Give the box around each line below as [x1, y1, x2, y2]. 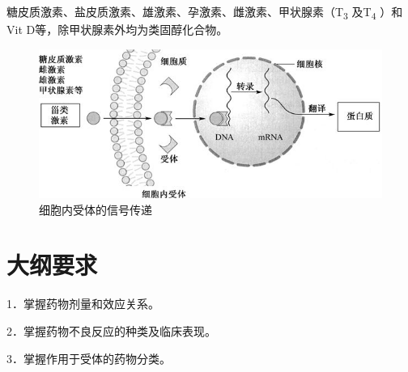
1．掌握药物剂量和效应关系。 [6, 295, 159, 312]
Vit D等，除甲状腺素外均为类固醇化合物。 [6, 21, 228, 38]
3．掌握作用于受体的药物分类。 [6, 349, 171, 366]
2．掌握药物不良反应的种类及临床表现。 [6, 322, 216, 339]
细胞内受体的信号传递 [39, 201, 152, 218]
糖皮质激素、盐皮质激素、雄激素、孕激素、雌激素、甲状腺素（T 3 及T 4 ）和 [6, 3, 403, 22]
